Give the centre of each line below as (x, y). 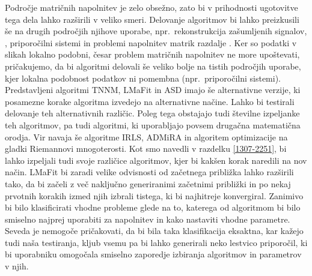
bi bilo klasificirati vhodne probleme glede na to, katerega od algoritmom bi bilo (153, 207)
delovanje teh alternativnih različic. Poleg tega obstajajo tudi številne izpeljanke (152, 113)
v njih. (17, 266)
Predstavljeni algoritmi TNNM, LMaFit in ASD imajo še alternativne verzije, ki (153, 90)
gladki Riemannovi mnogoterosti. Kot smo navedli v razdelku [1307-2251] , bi (146, 148)
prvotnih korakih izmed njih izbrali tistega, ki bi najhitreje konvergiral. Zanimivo (154, 195)
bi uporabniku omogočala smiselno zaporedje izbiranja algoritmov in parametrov (153, 254)
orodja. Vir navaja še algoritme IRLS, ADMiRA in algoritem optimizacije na (146, 136)
